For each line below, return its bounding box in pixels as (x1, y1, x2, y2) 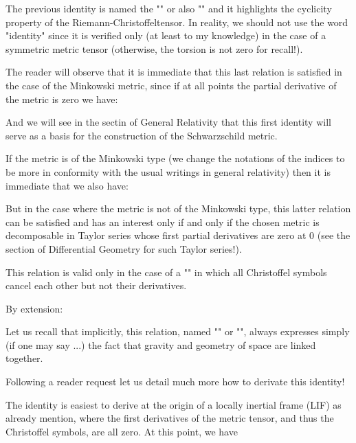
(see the (317, 228, 351, 242)
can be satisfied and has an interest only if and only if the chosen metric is (5, 214, 320, 229)
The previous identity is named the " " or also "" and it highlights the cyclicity (5, 1, 332, 15)
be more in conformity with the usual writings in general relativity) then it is (5, 164, 331, 179)
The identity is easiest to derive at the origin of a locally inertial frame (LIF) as (5, 397, 342, 411)
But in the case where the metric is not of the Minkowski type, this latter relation (5, 201, 351, 216)
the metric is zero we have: (5, 91, 118, 106)
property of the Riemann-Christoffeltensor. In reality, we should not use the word (5, 14, 348, 29)
